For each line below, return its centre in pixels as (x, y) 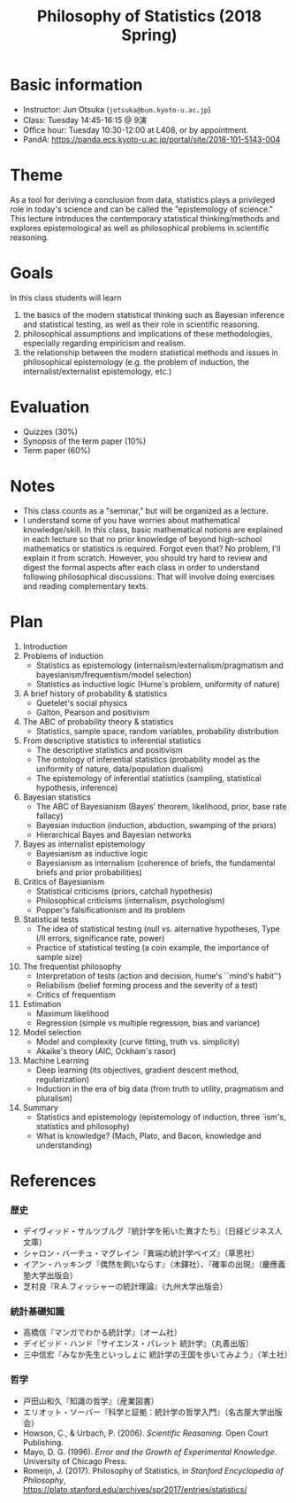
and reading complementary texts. (85, 585)
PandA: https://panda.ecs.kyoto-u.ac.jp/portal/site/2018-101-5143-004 (152, 139)
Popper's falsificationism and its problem (110, 910)
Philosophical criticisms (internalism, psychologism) (130, 900)
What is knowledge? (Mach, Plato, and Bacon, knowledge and (148, 1135)
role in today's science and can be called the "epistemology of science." (141, 209)
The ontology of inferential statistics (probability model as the (148, 759)
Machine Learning (56, 1060)
